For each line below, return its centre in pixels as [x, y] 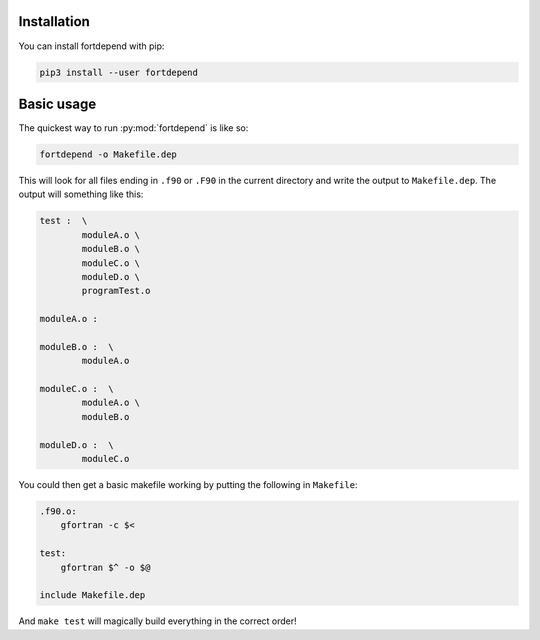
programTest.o [116, 291]
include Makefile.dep [92, 595]
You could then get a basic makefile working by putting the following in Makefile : [188, 484]
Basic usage [57, 103]
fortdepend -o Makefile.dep [108, 154]
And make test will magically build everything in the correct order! [157, 621]
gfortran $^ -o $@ [105, 567]
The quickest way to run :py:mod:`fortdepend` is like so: [133, 128]
